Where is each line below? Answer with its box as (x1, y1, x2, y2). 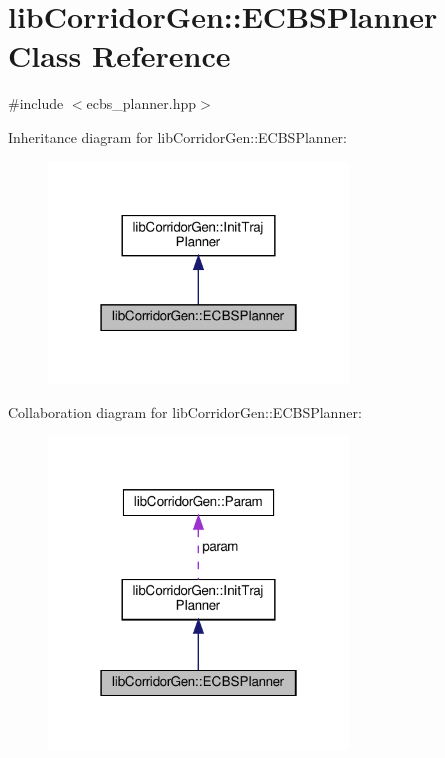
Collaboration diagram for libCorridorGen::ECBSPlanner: (8, 401, 362, 422)
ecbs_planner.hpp (86, 93, 196, 114)
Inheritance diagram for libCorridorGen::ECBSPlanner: (8, 126, 347, 147)
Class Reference (8, 35, 231, 76)
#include (8, 93, 64, 114)
